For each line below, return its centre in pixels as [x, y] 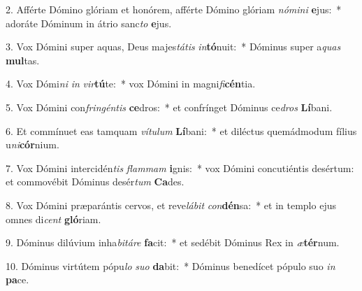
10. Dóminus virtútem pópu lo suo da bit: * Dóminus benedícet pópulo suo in [171, 265]
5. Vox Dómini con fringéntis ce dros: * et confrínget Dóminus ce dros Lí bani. [169, 107]
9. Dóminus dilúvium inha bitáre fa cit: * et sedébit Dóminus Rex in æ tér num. [173, 242]
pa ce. [17, 279]
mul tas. [23, 60]
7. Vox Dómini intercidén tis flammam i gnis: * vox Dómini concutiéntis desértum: [180, 168]
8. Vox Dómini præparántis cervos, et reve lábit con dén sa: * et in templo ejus [171, 205]
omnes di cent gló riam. [53, 219]
